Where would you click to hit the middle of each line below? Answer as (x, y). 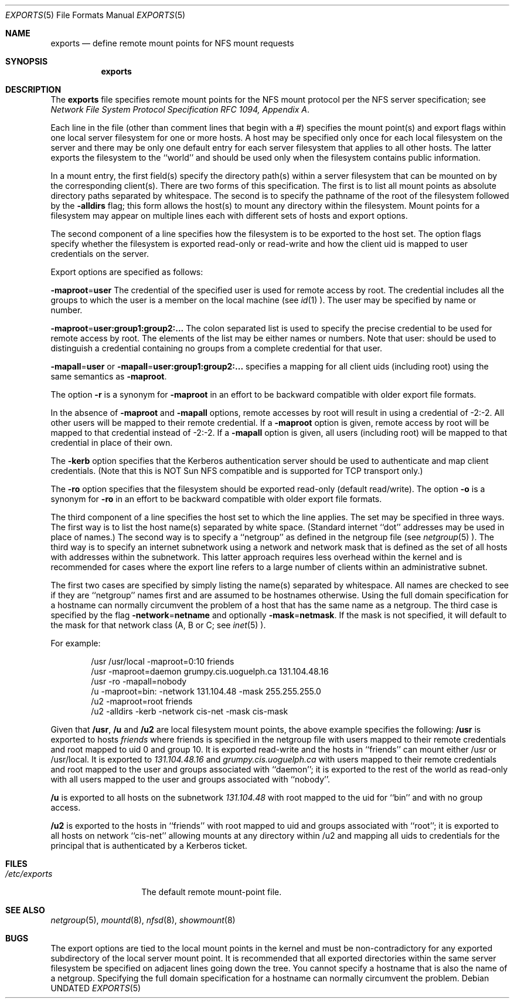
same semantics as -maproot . (109, 376)
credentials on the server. (100, 254)
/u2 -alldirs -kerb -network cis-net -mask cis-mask (190, 711)
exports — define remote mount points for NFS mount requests (172, 43)
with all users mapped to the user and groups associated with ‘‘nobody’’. (190, 779)
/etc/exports (29, 874)
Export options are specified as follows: (127, 272)
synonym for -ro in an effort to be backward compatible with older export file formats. (216, 499)
